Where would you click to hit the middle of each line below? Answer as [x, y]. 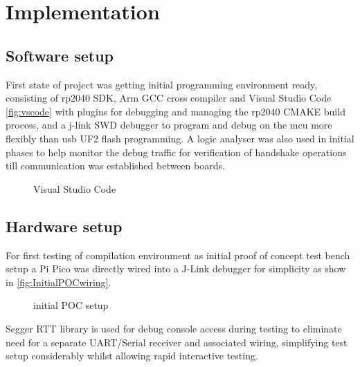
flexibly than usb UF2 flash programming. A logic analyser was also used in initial [180, 138]
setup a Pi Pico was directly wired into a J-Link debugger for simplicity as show [176, 269]
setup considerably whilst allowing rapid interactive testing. [132, 356]
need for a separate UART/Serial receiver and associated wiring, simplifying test [177, 342]
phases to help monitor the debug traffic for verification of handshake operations [176, 152]
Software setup [60, 55]
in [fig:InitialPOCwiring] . [58, 282]
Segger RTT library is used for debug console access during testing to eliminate [174, 328]
